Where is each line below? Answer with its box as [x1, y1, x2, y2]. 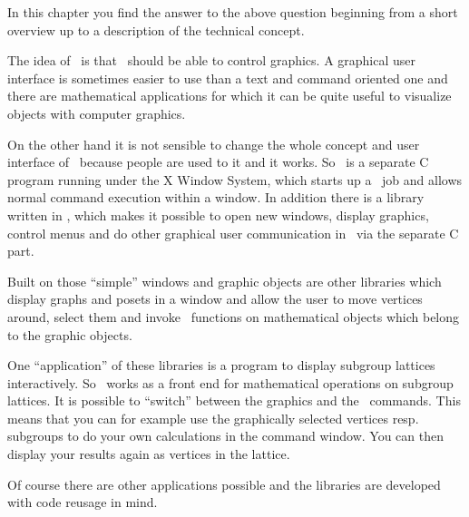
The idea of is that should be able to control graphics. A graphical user [7, 51, 416, 70]
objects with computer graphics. [7, 103, 186, 122]
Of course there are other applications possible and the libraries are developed [7, 474, 441, 493]
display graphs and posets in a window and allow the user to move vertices [7, 289, 423, 308]
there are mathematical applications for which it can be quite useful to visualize [7, 86, 452, 105]
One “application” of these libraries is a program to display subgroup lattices [7, 356, 435, 375]
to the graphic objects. [7, 325, 132, 344]
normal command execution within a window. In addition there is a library [7, 188, 425, 207]
